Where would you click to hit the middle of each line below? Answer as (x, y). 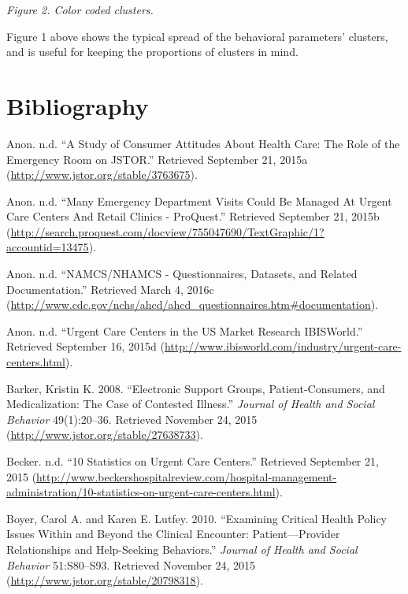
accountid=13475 (48, 247)
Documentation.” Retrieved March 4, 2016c (110, 289)
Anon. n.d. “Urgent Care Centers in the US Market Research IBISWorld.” (185, 330)
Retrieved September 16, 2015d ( (85, 346)
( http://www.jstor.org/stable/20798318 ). (105, 580)
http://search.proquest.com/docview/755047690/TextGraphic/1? (167, 231)
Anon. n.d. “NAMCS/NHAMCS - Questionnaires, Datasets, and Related (182, 274)
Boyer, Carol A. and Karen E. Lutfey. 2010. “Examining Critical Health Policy (197, 518)
